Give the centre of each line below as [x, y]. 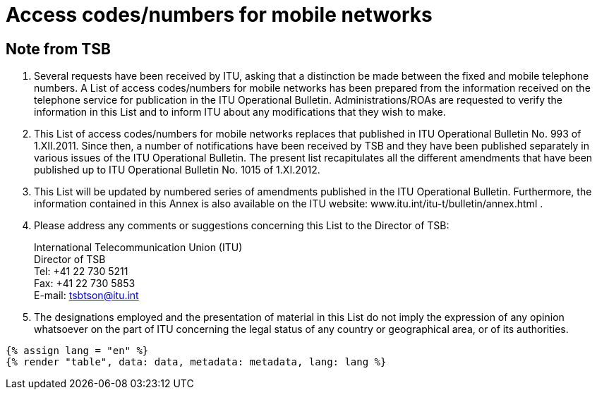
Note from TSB [58, 49]
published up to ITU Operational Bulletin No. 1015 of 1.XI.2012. [177, 170]
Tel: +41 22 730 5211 [81, 272]
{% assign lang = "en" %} [77, 351]
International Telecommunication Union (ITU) [138, 248]
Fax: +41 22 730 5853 [85, 284]
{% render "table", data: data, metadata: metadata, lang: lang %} [196, 362]
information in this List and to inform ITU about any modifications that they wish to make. [240, 112]
